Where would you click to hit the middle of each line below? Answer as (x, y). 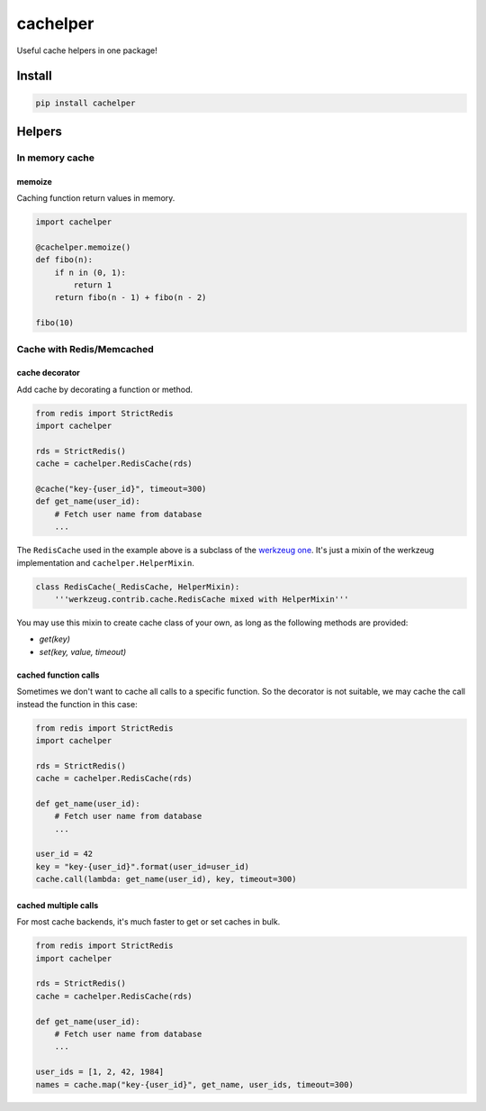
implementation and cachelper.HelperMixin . (106, 562)
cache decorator (49, 373)
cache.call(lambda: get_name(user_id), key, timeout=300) (166, 879)
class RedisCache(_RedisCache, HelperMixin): (138, 587)
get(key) (55, 639)
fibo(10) (55, 323)
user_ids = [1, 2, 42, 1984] (100, 1072)
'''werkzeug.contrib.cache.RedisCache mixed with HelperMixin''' (202, 600)
